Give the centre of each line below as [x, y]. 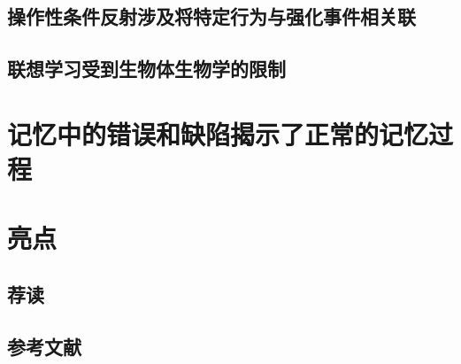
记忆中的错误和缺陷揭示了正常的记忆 [218, 133]
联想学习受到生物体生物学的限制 [146, 69]
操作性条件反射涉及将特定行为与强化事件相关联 [211, 16]
